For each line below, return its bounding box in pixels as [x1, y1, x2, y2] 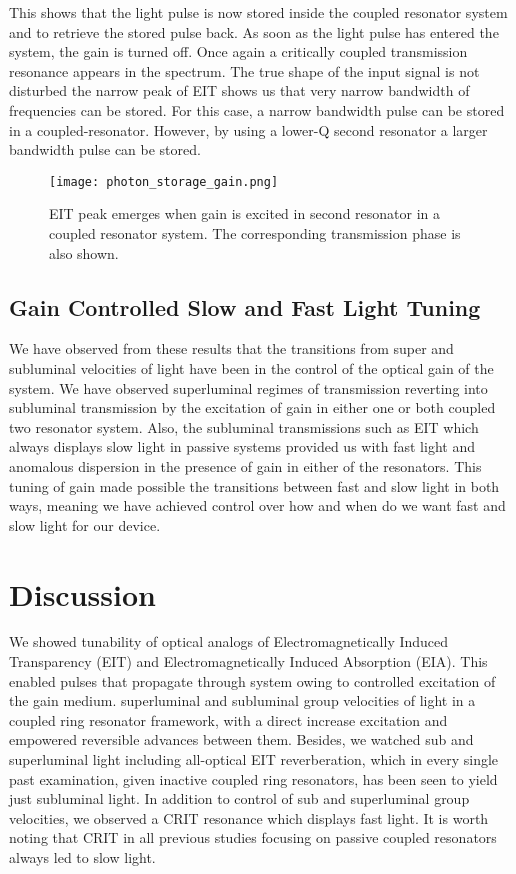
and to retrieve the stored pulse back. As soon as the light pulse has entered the [9, 21, 499, 42]
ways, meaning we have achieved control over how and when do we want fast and [9, 495, 506, 516]
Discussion [9, 573, 156, 614]
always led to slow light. [9, 846, 156, 867]
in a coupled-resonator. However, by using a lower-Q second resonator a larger [9, 119, 488, 140]
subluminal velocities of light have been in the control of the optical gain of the [9, 357, 494, 378]
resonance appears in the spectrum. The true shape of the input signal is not [9, 60, 480, 81]
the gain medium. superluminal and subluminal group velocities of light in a [9, 690, 476, 711]
